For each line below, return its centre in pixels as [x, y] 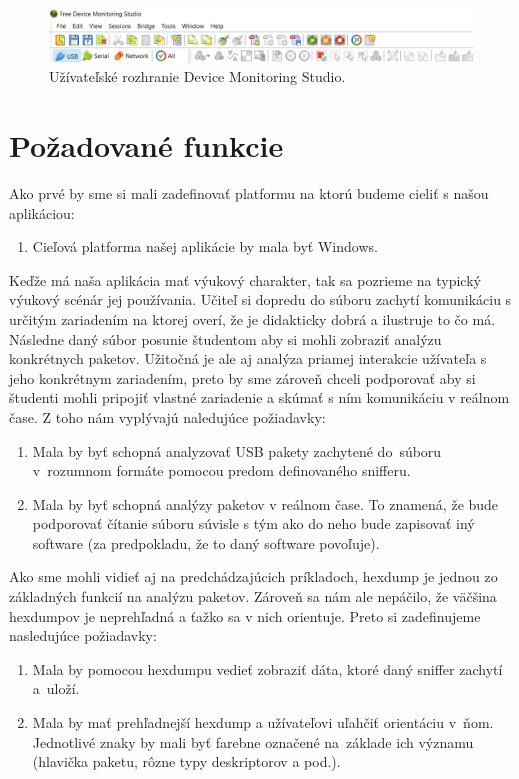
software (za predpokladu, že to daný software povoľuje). [206, 542]
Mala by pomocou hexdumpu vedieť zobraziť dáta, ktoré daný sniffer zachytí [267, 668]
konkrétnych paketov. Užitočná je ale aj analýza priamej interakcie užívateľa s [248, 358]
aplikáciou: [42, 212]
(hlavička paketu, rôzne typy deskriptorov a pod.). [186, 761]
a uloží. [56, 688]
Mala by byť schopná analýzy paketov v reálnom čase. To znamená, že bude [265, 503]
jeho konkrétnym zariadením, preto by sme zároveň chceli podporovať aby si [242, 377]
